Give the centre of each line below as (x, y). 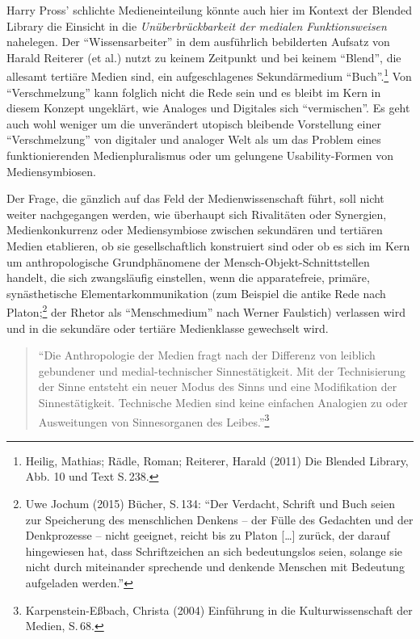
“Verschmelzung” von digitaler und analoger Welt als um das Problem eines (194, 139)
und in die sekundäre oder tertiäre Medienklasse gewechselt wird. (168, 328)
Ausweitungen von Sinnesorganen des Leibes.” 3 (154, 420)
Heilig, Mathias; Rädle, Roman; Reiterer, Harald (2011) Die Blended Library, (217, 460)
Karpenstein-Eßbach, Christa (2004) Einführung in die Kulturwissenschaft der (219, 610)
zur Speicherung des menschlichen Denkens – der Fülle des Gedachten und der (219, 519)
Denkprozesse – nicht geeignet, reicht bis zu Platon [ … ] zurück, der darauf (208, 535)
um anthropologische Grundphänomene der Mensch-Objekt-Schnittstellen (188, 261)
